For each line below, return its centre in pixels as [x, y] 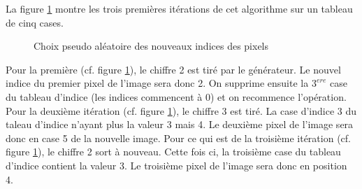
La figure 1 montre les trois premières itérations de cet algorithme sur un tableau [179, 8]
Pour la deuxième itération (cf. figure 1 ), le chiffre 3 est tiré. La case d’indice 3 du [181, 110]
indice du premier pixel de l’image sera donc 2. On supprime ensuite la [157, 83]
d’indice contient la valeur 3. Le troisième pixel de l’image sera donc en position [176, 165]
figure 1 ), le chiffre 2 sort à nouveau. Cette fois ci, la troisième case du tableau [173, 152]
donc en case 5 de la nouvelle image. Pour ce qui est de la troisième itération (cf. [178, 138]
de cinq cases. [35, 22]
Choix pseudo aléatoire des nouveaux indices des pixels [151, 46]
